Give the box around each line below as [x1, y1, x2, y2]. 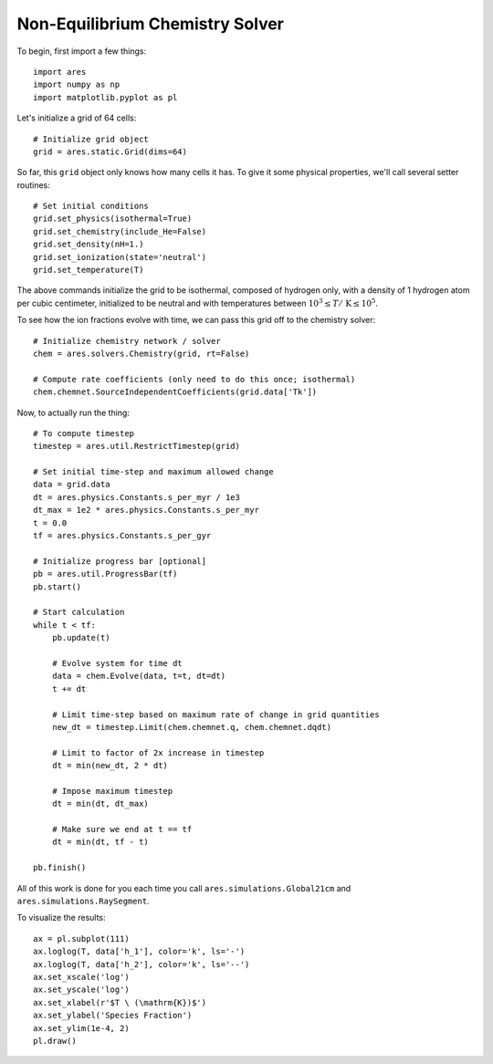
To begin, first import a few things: [16, 46, 147, 57]
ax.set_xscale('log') [33, 972, 130, 982]
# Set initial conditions [33, 201, 150, 212]
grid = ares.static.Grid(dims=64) [33, 146, 187, 157]
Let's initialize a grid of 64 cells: [16, 112, 137, 123]
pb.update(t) [51, 632, 110, 643]
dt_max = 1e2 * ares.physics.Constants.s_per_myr [33, 505, 260, 516]
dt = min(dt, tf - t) [51, 837, 150, 848]
